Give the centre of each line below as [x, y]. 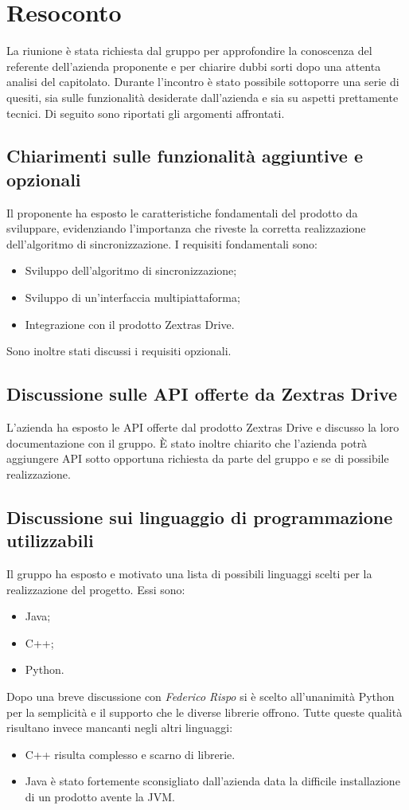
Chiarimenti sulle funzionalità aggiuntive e [185, 156]
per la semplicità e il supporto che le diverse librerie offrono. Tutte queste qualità [204, 712]
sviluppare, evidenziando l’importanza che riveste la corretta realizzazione [186, 228]
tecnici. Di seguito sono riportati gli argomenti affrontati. [146, 113]
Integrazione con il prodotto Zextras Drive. [130, 324]
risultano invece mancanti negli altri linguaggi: [120, 728]
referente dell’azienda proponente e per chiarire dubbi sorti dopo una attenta [194, 66]
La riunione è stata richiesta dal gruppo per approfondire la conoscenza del [189, 51]
